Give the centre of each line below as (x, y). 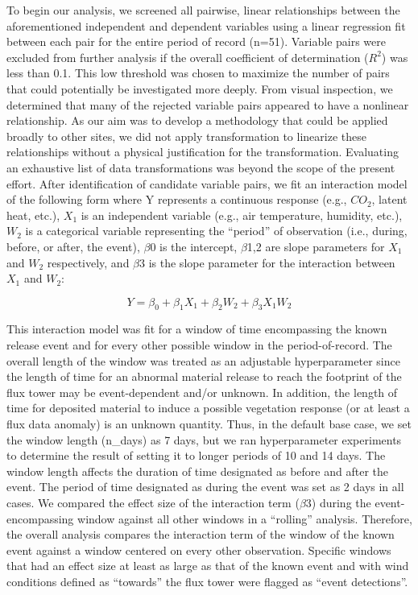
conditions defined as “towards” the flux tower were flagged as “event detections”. (207, 581)
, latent (389, 199)
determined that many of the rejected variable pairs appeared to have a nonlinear (208, 104)
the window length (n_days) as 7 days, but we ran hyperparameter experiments (204, 439)
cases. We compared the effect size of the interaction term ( (153, 503)
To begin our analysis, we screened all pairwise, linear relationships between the (203, 10)
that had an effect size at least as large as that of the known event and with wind (208, 566)
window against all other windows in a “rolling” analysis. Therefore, (245, 518)
